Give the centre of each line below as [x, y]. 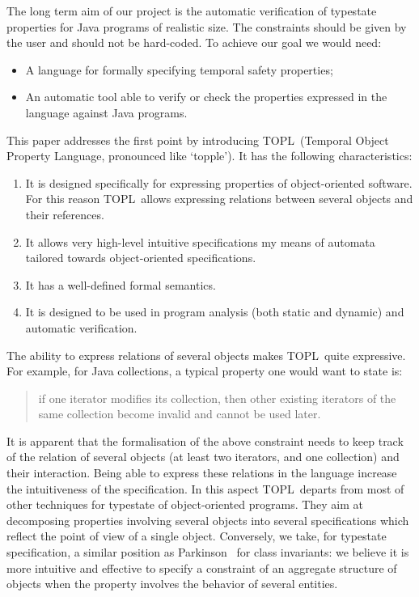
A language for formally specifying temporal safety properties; [179, 69]
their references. [65, 214]
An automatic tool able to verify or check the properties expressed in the [206, 97]
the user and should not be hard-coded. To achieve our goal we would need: [194, 42]
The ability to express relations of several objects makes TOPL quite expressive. [206, 355]
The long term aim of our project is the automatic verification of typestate [192, 11]
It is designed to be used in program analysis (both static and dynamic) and [215, 312]
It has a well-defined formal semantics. [121, 284]
